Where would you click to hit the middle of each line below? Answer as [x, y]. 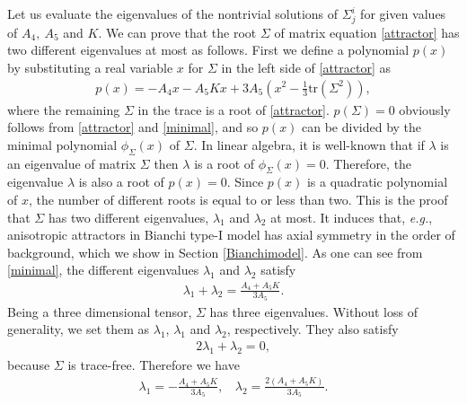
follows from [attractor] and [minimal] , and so [133, 127]
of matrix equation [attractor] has [367, 32]
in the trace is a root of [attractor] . [233, 109]
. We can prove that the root [177, 32]
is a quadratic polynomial [377, 182]
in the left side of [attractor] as [306, 67]
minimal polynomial [62, 144]
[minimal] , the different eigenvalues [103, 270]
